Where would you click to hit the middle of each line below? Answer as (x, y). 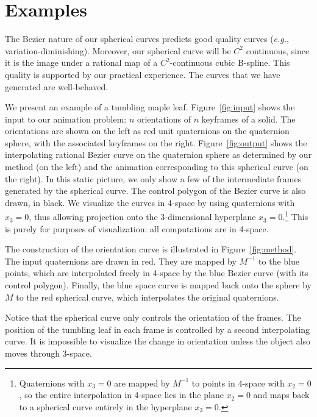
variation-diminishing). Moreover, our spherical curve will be (118, 50)
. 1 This (295, 216)
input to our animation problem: (66, 119)
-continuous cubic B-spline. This (230, 62)
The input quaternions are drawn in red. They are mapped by (121, 261)
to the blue (279, 261)
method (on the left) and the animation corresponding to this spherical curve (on (157, 167)
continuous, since (278, 50)
